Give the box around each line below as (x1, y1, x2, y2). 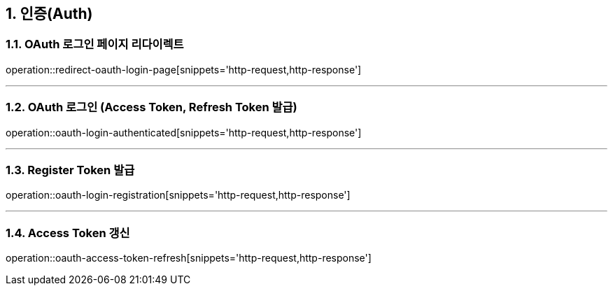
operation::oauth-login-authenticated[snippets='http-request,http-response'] (6, 126, 362, 139)
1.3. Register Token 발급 (6, 162, 135, 177)
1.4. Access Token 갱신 (6, 225, 130, 240)
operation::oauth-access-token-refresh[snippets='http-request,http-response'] (6, 252, 372, 264)
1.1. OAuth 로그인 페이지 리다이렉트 (6, 37, 184, 52)
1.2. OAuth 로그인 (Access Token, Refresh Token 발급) (6, 100, 297, 115)
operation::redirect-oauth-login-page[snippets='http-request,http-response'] (6, 63, 362, 76)
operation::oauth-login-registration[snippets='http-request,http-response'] (6, 189, 351, 201)
